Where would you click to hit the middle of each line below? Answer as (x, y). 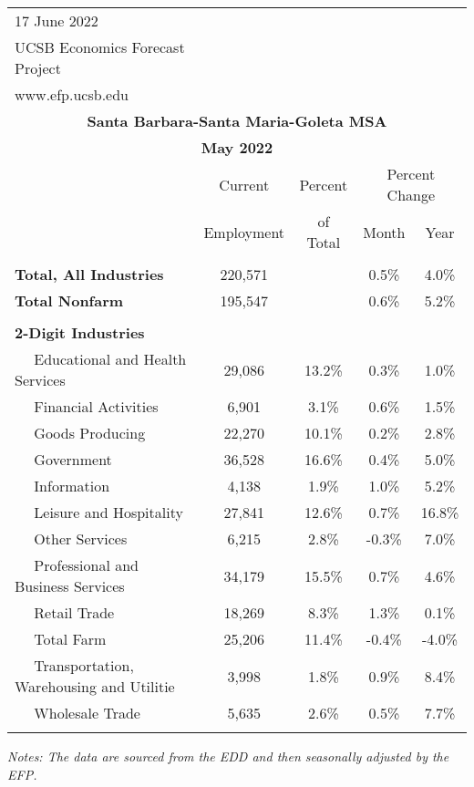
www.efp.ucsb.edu (72, 94)
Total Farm (70, 639)
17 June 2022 (57, 21)
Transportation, (84, 665)
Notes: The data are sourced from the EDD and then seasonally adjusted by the (228, 756)
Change (411, 195)
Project (38, 68)
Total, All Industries (89, 274)
